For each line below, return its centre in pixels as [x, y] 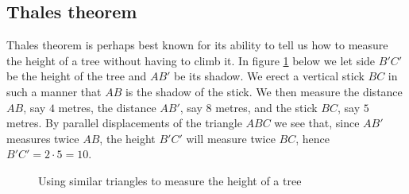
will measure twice [231, 138]
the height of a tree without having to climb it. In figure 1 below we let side [191, 60]
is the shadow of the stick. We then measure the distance [264, 91]
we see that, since [317, 123]
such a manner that [54, 91]
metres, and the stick [266, 107]
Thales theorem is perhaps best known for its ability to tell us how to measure [197, 45]
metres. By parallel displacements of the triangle [124, 123]
